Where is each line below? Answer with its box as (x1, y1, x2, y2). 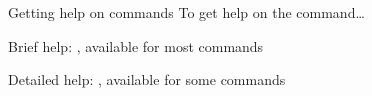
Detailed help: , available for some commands (8, 69, 286, 90)
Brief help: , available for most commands (8, 35, 264, 56)
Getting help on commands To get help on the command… (8, 2, 365, 22)
